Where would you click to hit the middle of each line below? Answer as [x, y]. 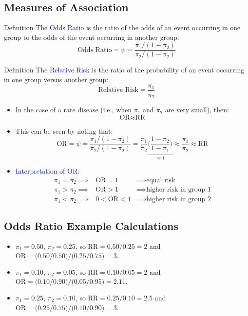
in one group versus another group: [56, 79]
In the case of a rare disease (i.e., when [74, 110]
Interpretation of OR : [48, 171]
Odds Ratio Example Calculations [91, 225]
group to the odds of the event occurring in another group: [92, 37]
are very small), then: [197, 110]
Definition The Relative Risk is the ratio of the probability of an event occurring [124, 70]
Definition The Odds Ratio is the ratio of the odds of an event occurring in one [122, 27]
